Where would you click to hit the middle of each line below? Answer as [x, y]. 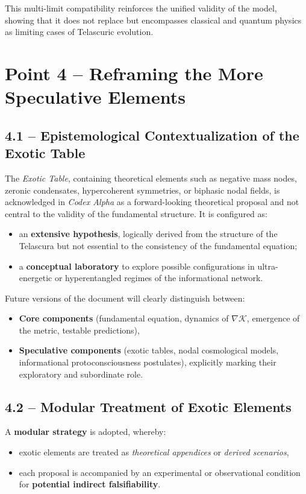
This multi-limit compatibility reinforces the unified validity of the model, [141, 8]
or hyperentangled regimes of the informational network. [159, 278]
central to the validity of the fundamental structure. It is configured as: [136, 213]
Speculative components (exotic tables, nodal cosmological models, [149, 350]
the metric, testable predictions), [79, 330]
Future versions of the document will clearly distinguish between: [125, 298]
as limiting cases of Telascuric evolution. [79, 32]
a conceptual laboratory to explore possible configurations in [137, 266]
